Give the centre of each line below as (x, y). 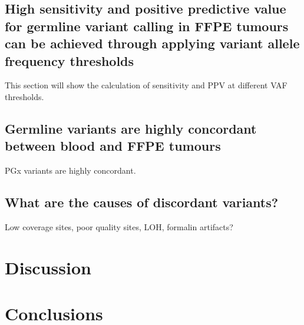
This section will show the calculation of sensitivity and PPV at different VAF (146, 85)
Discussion (48, 267)
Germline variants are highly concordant (131, 128)
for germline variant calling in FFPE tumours (147, 26)
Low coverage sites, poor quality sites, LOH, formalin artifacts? (119, 226)
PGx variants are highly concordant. (70, 170)
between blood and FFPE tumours (113, 146)
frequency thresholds (70, 60)
